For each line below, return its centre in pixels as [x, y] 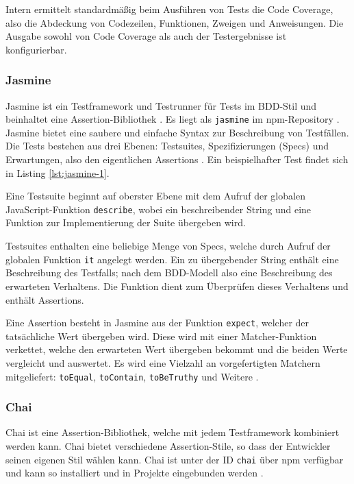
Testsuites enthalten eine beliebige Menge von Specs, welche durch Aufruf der [168, 246]
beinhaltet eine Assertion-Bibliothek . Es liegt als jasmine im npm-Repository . [173, 119]
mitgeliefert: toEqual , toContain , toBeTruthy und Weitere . [132, 376]
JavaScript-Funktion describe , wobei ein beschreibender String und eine [159, 209]
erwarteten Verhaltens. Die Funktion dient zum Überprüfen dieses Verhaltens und [177, 286]
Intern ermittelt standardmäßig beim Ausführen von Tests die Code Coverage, [169, 9]
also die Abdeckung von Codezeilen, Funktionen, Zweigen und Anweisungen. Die [175, 22]
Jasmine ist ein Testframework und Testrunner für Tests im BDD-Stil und [161, 105]
